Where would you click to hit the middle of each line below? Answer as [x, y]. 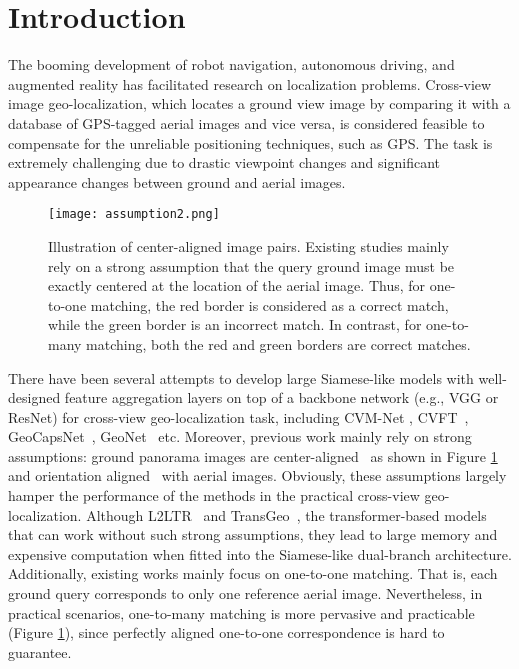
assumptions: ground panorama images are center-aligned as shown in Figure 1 [253, 455]
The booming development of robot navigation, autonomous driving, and [231, 64]
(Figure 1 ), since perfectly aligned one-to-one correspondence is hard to [226, 632]
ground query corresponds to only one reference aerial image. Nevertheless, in [245, 593]
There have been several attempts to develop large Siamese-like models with [241, 377]
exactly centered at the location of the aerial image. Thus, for [237, 285]
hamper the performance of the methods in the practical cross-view [214, 495]
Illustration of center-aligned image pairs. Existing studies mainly [248, 245]
